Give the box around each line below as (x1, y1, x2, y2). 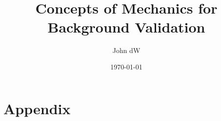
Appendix (3, 98, 71, 118)
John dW (112, 45, 141, 55)
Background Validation (47, 17, 205, 37)
